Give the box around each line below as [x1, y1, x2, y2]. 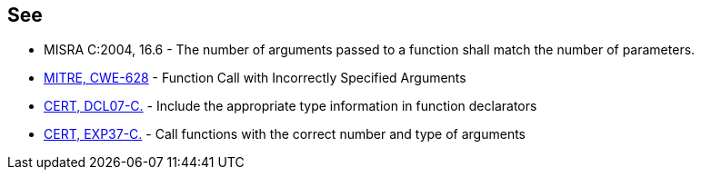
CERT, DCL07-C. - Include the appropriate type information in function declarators [44, 98, 537, 114]
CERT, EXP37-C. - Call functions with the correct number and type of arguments [44, 126, 526, 143]
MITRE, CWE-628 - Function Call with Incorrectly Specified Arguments [44, 70, 466, 86]
